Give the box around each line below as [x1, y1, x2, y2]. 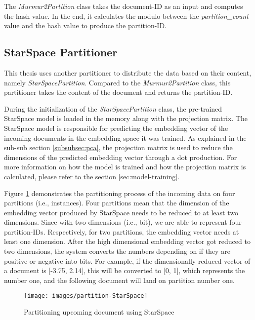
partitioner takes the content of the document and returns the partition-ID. [4, 87, 233, 97]
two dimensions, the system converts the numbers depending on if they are [4, 246, 230, 256]
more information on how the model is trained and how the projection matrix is [4, 161, 246, 172]
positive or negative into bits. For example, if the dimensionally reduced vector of [4, 255, 251, 266]
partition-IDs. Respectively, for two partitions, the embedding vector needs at [4, 226, 239, 237]
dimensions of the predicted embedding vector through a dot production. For [4, 152, 237, 162]
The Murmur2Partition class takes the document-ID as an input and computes [4, 1, 243, 11]
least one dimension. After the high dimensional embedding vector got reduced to [4, 236, 251, 246]
